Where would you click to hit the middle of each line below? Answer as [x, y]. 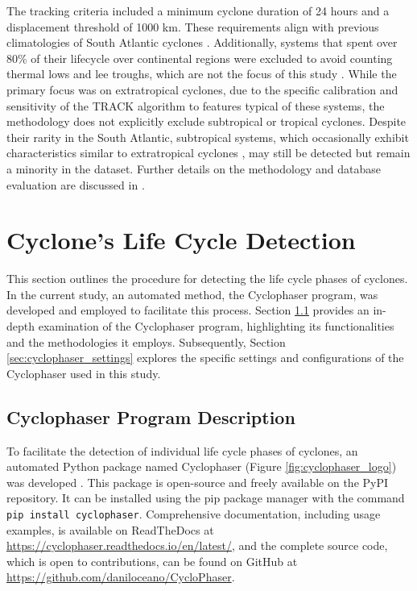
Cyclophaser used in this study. [84, 373]
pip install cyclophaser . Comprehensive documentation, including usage [194, 513]
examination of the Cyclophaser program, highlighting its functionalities [216, 326]
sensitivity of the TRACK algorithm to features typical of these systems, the [196, 105]
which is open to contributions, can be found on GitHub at [152, 561]
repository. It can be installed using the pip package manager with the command [206, 498]
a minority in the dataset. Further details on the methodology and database [194, 168]
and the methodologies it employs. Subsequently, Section [146, 341]
